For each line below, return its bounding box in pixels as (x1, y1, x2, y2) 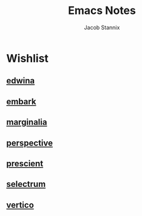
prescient (6, 158, 44, 169)
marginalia (6, 117, 47, 128)
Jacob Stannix (84, 24, 120, 31)
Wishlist (6, 51, 49, 65)
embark (6, 96, 36, 106)
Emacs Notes (67, 4, 137, 18)
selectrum (6, 179, 46, 189)
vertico (6, 200, 35, 210)
